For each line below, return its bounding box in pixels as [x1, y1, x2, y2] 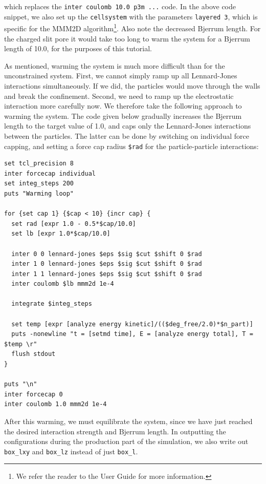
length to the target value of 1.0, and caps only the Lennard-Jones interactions [4, 120, 251, 131]
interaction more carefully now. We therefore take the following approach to [4, 100, 242, 111]
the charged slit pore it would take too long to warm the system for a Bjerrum [4, 33, 250, 44]
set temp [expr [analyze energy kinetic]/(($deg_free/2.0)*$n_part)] [11, 320, 253, 328]
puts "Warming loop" [4, 190, 74, 197]
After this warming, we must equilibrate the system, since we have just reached [4, 416, 253, 426]
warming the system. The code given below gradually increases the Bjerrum [4, 110, 242, 121]
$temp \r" [4, 340, 37, 348]
